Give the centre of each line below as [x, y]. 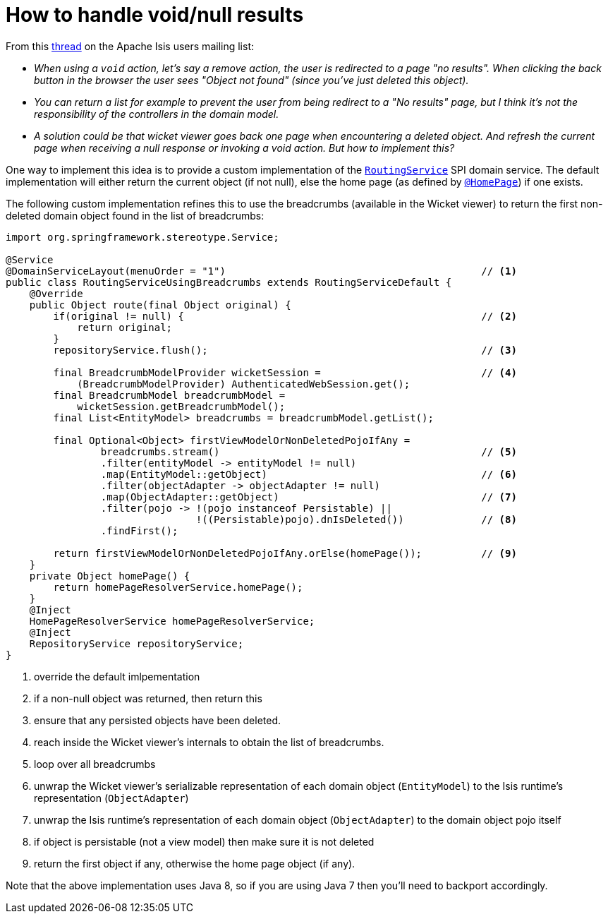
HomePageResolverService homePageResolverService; [172, 621]
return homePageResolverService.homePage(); [178, 587]
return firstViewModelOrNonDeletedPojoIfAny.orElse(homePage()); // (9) [285, 553]
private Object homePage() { [110, 576]
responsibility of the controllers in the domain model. [157, 114]
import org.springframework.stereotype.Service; [142, 237]
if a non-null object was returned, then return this [148, 698]
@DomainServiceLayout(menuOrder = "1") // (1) [261, 271]
